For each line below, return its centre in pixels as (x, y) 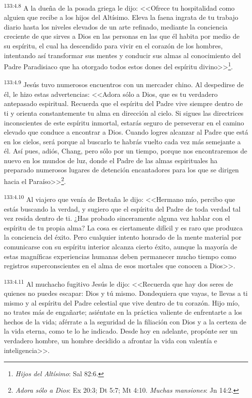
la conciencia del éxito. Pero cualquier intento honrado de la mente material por (123, 237)
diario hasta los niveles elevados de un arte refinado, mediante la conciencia (116, 26)
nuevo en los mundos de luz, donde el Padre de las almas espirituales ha (111, 160)
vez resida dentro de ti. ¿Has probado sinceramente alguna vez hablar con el (117, 218)
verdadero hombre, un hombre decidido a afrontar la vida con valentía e (111, 340)
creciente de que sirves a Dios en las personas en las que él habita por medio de (122, 36)
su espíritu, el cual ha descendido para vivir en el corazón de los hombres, (113, 46)
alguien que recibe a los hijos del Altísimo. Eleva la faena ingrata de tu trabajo (121, 17)
